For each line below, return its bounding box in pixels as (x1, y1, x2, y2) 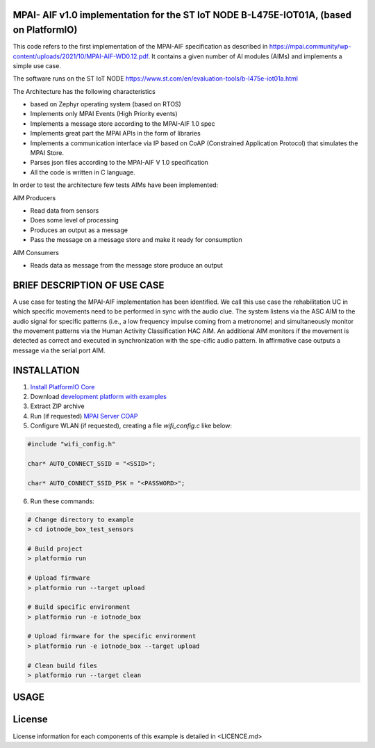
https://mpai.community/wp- (269, 42, 351, 51)
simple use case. (12, 61, 62, 70)
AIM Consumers (12, 248, 59, 257)
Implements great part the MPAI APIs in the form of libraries (30, 129, 201, 138)
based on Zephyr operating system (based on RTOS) (30, 100, 182, 108)
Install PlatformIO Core (30, 382, 95, 391)
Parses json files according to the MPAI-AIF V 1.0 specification (30, 158, 208, 167)
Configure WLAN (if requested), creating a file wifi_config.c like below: (30, 421, 233, 430)
